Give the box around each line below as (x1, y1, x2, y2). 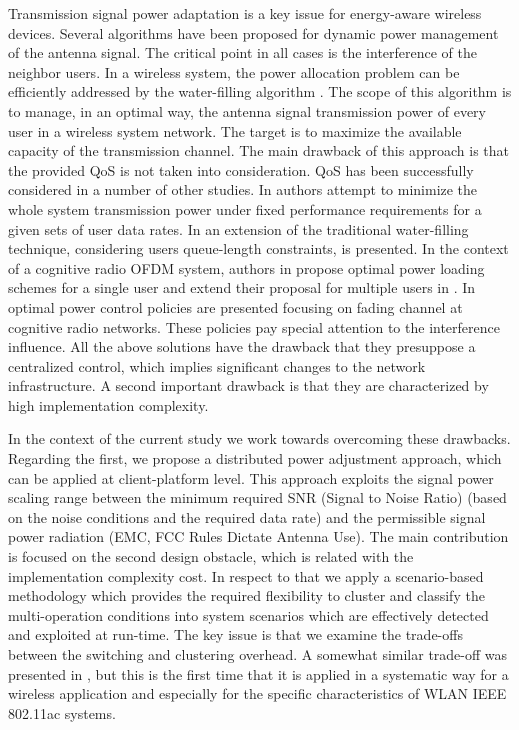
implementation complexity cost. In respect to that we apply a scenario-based (8, 565, 484, 586)
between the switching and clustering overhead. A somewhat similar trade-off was (8, 644, 508, 664)
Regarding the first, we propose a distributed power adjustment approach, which (8, 448, 502, 469)
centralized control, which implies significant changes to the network (8, 355, 426, 376)
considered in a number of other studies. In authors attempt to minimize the (8, 179, 478, 200)
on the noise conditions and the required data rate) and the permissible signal (8, 506, 486, 527)
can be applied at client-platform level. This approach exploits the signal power (8, 467, 494, 488)
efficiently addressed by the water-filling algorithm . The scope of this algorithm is (8, 81, 512, 102)
